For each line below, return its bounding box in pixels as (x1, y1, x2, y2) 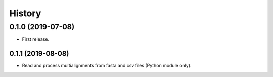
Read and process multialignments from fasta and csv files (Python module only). (22, 63, 192, 69)
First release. (22, 36, 50, 42)
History (9, 8, 41, 19)
